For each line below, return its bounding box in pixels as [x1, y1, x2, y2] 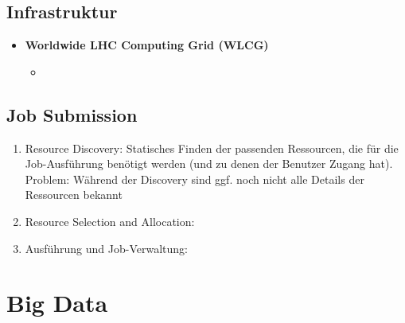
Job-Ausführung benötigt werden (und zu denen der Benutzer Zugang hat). [25, 155, 393, 172]
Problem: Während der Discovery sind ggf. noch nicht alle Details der [25, 170, 364, 187]
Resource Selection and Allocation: [25, 212, 195, 229]
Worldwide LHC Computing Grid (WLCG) [25, 37, 269, 53]
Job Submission [6, 102, 138, 126]
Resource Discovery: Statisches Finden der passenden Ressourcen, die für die [25, 139, 399, 156]
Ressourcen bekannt [25, 186, 123, 203]
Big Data [6, 286, 108, 319]
